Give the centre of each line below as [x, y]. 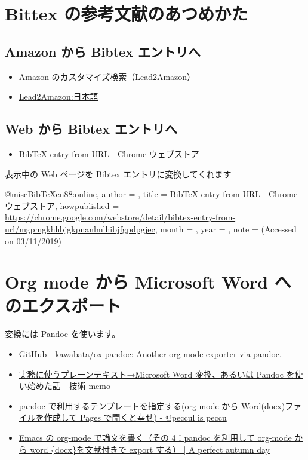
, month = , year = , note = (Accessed [226, 229]
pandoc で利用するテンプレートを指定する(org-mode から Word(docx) [152, 405]
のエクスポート [63, 305]
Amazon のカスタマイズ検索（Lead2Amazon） [107, 76]
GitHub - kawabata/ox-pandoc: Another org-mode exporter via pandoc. [150, 354]
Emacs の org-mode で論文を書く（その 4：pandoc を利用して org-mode [155, 437]
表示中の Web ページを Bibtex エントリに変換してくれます [118, 174]
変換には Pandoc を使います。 [63, 334]
